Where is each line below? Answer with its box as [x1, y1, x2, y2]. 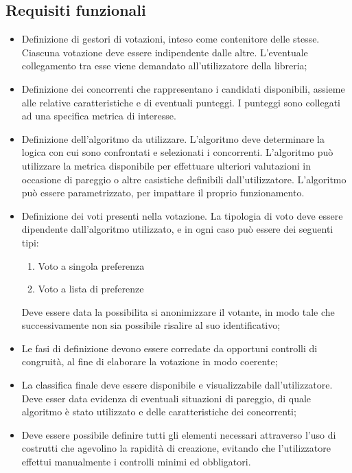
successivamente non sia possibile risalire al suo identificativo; [21, 318, 281, 332]
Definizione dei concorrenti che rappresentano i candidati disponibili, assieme [21, 81, 345, 95]
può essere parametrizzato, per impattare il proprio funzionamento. [21, 185, 305, 200]
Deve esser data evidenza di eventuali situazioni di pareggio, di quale [21, 391, 312, 405]
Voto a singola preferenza [38, 258, 145, 273]
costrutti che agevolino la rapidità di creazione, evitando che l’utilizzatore [21, 441, 331, 455]
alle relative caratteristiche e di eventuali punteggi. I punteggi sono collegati [21, 95, 340, 109]
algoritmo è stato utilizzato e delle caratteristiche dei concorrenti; [21, 404, 296, 419]
